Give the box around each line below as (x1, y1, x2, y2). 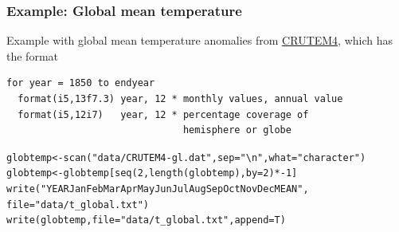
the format (6, 47, 58, 64)
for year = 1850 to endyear (6, 77, 155, 89)
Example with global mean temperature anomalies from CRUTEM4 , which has (6, 32, 393, 49)
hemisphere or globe (182, 124, 291, 136)
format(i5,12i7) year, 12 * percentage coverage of (18, 108, 309, 120)
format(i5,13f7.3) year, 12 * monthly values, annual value (18, 93, 343, 104)
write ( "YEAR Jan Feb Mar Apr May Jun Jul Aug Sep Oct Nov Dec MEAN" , (6, 183, 309, 195)
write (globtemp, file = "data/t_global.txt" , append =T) (6, 214, 286, 226)
